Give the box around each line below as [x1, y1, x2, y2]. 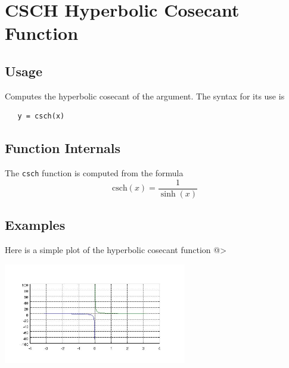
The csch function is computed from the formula [5, 167, 184, 179]
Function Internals [5, 139, 121, 157]
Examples [5, 216, 66, 234]
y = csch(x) [17, 112, 65, 121]
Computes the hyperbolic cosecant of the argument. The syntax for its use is [5, 89, 285, 102]
